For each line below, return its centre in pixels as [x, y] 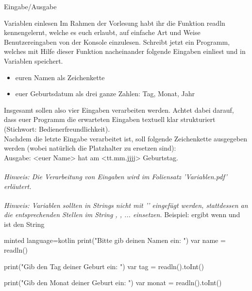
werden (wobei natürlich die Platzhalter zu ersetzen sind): [90, 148]
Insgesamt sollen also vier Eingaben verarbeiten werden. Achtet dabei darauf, [119, 110]
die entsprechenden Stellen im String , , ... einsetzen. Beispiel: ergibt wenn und [122, 214]
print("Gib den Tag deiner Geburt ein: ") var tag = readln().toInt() [104, 266]
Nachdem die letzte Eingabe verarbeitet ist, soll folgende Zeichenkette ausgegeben [126, 138]
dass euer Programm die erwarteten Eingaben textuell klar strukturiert [110, 119]
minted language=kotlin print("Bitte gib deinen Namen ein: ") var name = [115, 240]
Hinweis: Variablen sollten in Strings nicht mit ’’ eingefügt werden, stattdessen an [126, 205]
